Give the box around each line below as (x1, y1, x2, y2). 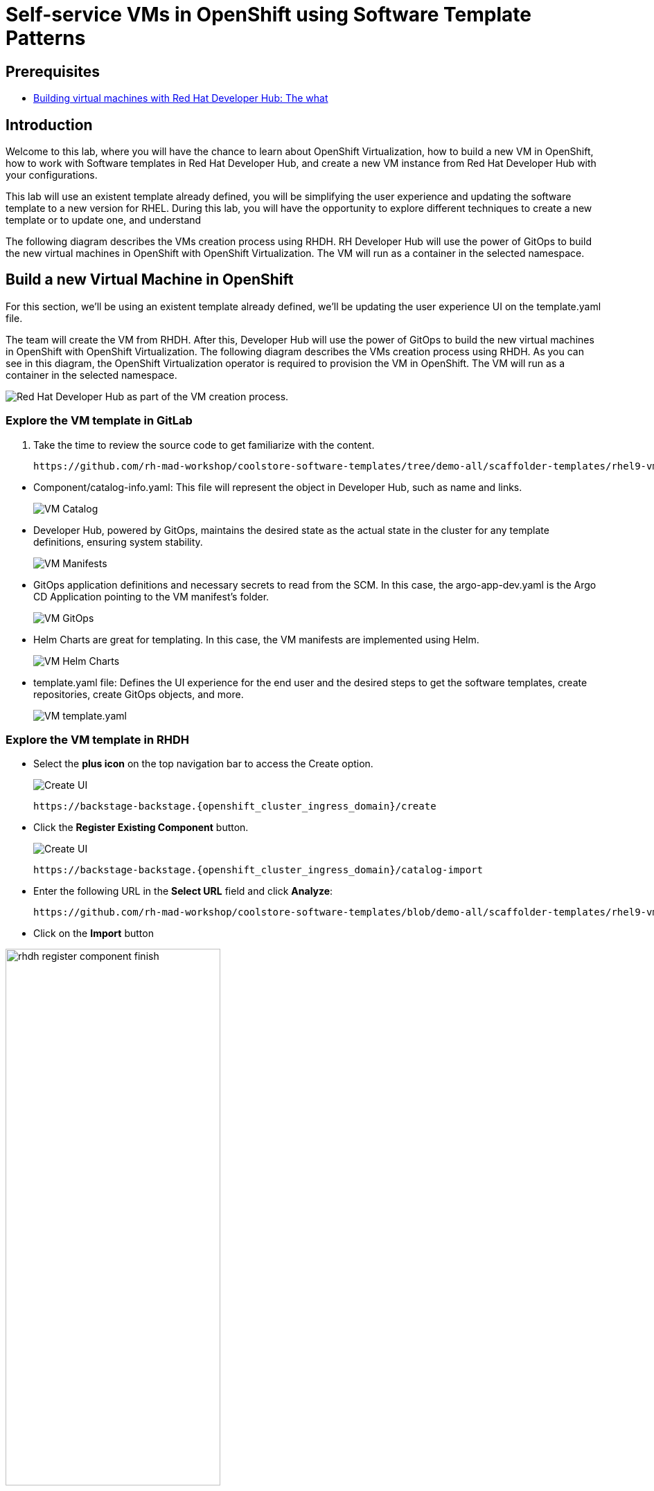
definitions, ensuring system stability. (33, 535, 203, 548)
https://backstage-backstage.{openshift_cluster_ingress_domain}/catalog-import (33, 864, 484, 876)
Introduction (6, 116, 93, 134)
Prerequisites (6, 62, 100, 80)
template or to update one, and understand (6, 214, 202, 226)
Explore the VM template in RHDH (6, 732, 189, 747)
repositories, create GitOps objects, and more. (33, 688, 244, 700)
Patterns (6, 26, 86, 50)
